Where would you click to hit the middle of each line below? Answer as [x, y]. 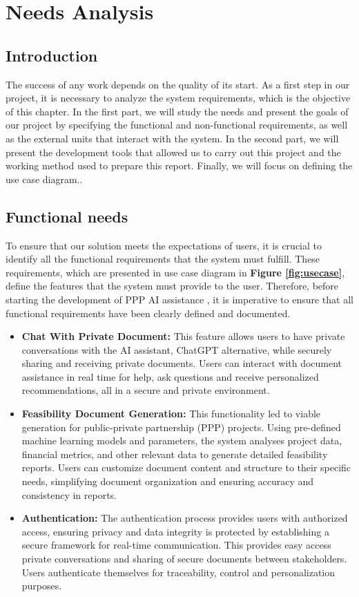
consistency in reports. [69, 494]
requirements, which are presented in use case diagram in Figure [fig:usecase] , [175, 272]
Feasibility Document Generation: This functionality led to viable [171, 414]
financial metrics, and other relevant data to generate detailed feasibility [175, 454]
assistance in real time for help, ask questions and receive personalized [170, 376]
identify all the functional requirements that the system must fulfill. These [163, 259]
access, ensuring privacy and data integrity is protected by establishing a [175, 531]
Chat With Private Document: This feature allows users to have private [183, 336]
